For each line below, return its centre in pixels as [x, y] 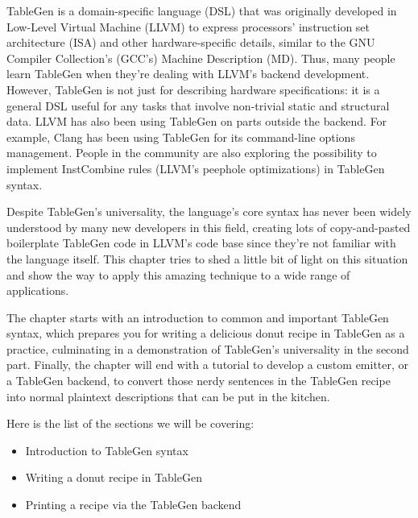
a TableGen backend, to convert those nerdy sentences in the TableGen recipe [199, 381]
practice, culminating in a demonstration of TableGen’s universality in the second [208, 348]
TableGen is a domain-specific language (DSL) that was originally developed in [202, 10]
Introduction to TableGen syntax [107, 450]
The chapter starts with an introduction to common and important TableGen [198, 317]
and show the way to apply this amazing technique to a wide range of [178, 274]
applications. [38, 290]
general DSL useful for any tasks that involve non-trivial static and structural [198, 105]
